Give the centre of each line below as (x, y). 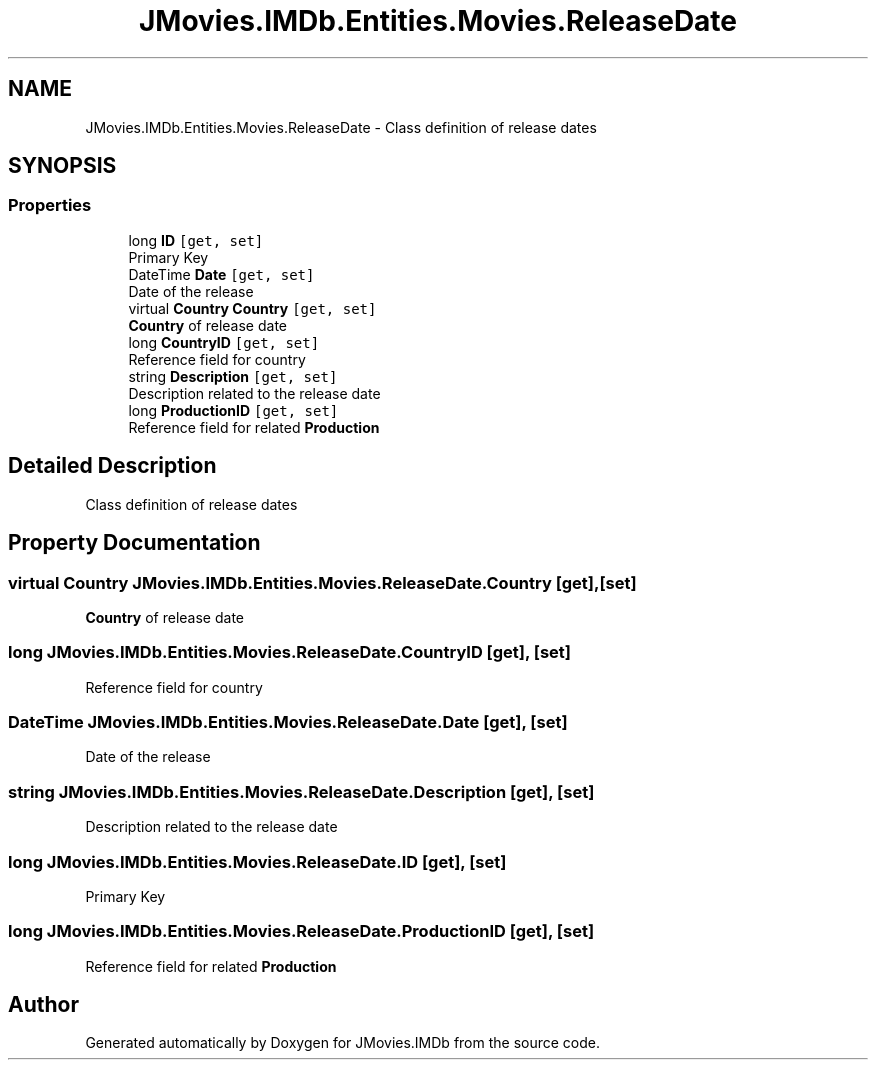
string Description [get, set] (233, 376)
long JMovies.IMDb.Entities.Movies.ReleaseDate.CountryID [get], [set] (290, 652)
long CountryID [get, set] (224, 342)
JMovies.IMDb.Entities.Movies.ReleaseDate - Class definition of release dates (341, 127)
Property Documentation (134, 543)
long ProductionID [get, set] (233, 410)
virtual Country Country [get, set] (252, 308)
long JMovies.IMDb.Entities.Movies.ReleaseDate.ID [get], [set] (257, 861)
